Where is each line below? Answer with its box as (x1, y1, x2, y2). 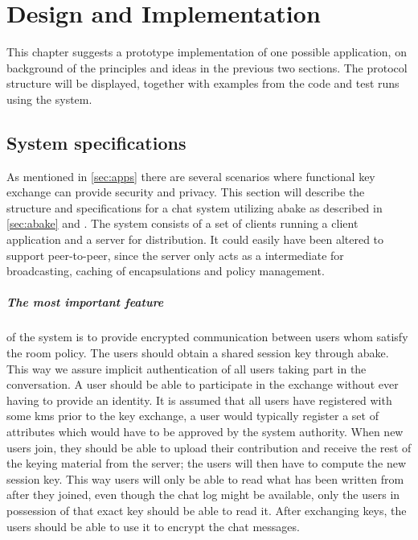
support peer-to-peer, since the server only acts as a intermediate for (6, 246, 344, 263)
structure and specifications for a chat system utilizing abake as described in (6, 199, 383, 216)
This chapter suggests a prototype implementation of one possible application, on (6, 43, 407, 60)
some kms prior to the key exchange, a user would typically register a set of (6, 407, 379, 424)
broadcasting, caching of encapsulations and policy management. (6, 262, 325, 279)
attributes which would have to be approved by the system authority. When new (6, 423, 404, 439)
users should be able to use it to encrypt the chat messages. (6, 517, 300, 534)
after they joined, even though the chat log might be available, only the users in (6, 486, 400, 503)
